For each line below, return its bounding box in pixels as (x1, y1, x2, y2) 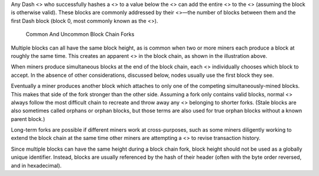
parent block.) (11, 115, 45, 122)
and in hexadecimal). (11, 162, 62, 169)
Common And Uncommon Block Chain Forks (25, 31, 135, 38)
